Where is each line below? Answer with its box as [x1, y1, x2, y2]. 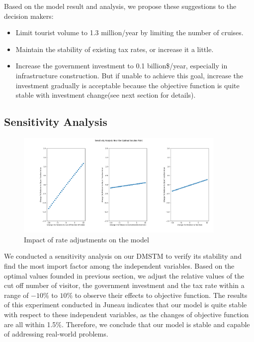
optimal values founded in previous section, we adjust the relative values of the [4, 270, 245, 281]
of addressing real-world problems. [4, 329, 108, 339]
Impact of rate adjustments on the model [24, 234, 149, 244]
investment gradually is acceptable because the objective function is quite [15, 80, 240, 90]
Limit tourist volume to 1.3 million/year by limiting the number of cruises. [15, 27, 244, 38]
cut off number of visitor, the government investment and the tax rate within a [4, 280, 245, 290]
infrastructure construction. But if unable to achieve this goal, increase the [15, 70, 244, 80]
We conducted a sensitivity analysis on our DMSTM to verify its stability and [4, 251, 242, 261]
